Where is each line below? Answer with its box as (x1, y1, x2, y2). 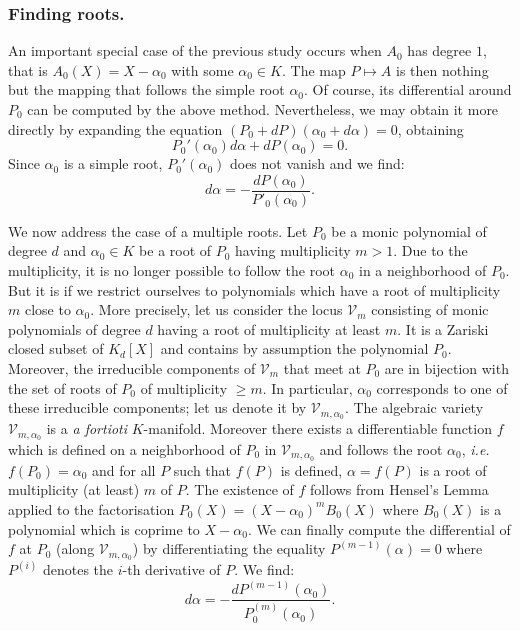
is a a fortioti (46, 418, 128, 439)
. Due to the (393, 240, 468, 261)
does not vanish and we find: (229, 153, 405, 174)
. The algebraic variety (344, 397, 484, 418)
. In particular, (262, 377, 353, 398)
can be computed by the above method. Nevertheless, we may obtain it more (27, 99, 499, 119)
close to (24, 299, 71, 320)
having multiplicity (235, 240, 351, 261)
